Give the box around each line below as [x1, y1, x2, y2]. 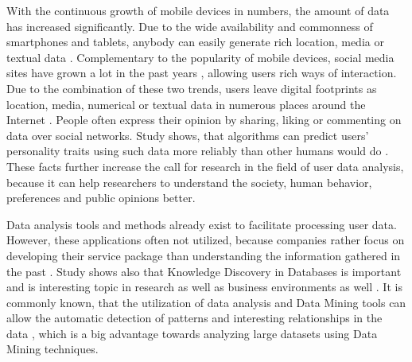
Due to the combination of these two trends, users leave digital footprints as [6, 80, 377, 96]
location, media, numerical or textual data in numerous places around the [6, 95, 366, 112]
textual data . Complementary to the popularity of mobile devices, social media [6, 49, 395, 65]
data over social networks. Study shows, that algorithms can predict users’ [6, 127, 369, 143]
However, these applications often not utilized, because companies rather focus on [6, 232, 405, 248]
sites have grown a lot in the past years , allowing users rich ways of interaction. [6, 64, 397, 81]
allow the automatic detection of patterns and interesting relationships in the [6, 309, 383, 326]
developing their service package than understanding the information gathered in [6, 247, 401, 263]
